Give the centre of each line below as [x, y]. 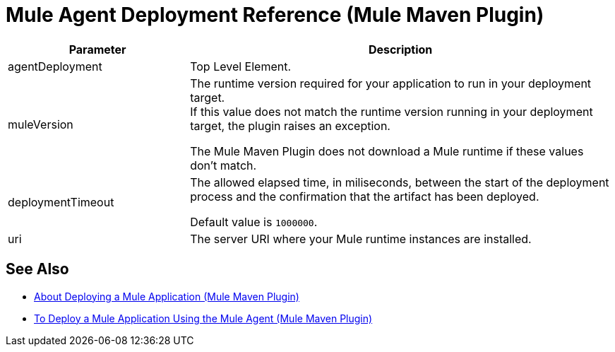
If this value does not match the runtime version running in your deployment [392, 111]
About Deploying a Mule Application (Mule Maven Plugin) [167, 296]
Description [400, 49]
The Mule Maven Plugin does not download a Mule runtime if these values [387, 151]
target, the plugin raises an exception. [290, 125]
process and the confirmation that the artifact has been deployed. [365, 196]
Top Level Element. [241, 66]
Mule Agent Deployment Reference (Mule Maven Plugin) [275, 15]
